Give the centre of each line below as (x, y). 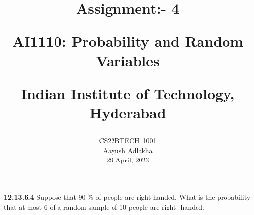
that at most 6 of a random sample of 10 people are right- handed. (104, 206)
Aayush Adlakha (128, 150)
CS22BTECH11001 (128, 141)
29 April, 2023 (128, 160)
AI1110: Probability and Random (128, 41)
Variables (128, 60)
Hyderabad (128, 112)
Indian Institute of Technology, (128, 93)
